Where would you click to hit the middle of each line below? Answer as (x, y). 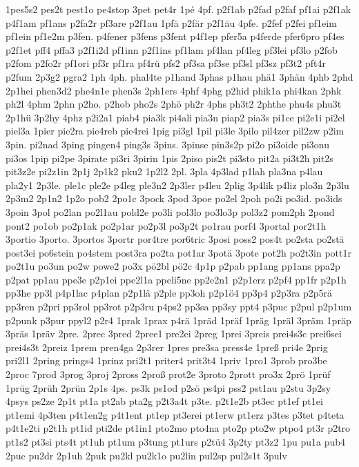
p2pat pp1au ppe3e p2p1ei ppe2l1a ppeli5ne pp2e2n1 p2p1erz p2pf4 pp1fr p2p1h (176, 279)
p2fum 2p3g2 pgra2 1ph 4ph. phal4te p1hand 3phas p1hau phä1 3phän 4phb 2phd (179, 76)
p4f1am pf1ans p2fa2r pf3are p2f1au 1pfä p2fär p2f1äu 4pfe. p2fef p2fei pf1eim (171, 22)
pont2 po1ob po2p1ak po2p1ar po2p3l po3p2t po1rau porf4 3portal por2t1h (166, 225)
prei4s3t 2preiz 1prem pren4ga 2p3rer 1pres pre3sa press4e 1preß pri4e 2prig (167, 347)
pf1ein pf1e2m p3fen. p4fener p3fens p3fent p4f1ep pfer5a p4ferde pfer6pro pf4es (175, 36)
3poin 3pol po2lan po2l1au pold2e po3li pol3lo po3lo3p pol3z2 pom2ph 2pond (170, 211)
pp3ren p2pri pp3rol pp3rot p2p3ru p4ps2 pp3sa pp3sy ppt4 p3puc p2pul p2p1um (179, 307)
